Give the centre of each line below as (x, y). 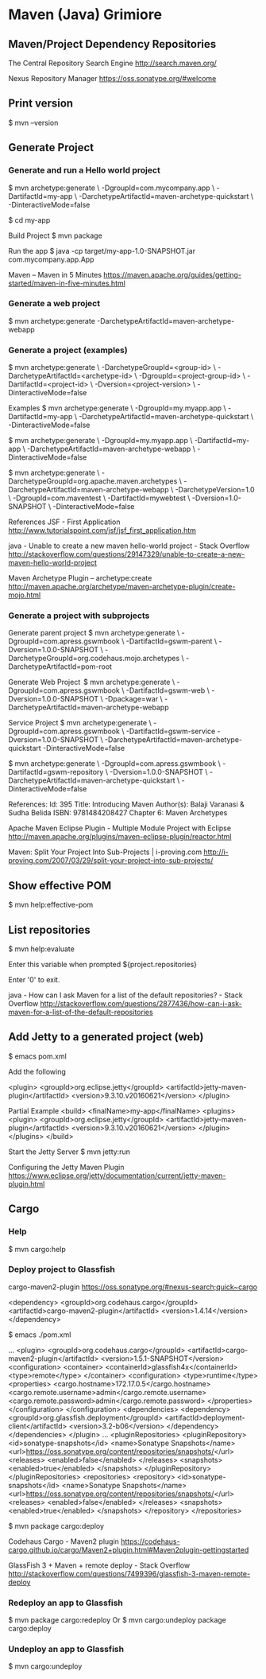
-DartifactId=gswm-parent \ (171, 641)
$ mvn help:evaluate (42, 949)
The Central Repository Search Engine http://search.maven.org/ (112, 63)
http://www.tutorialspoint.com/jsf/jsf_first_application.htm (102, 531)
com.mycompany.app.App (51, 259)
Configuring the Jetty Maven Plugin (66, 1167)
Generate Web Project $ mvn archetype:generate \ (92, 682)
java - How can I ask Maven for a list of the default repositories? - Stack (126, 995)
